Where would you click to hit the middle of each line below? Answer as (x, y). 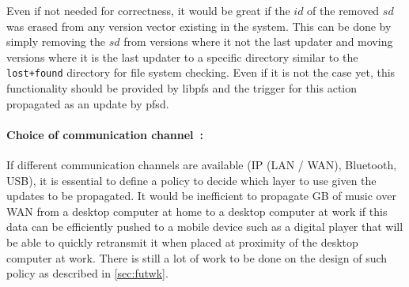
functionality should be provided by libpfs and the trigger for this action (182, 88)
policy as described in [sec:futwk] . (87, 273)
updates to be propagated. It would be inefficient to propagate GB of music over (201, 196)
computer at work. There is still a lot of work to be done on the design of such (197, 257)
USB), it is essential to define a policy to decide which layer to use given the (191, 180)
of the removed (343, 10)
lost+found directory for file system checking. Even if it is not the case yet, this (201, 72)
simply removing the (56, 42)
